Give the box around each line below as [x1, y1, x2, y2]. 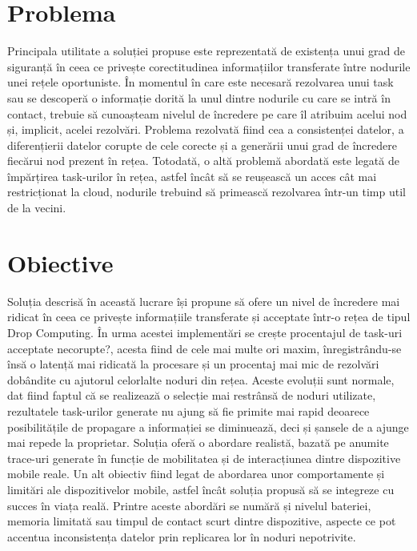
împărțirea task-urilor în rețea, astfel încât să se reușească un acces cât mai [7, 167, 377, 184]
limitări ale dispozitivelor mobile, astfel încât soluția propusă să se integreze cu [7, 481, 395, 497]
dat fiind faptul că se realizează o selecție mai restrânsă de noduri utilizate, [7, 387, 376, 404]
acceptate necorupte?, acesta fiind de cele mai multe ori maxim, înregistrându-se [7, 340, 402, 356]
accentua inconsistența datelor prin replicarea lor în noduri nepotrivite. [7, 528, 356, 545]
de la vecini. [7, 199, 66, 216]
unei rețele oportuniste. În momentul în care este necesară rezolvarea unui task [7, 74, 394, 90]
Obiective [7, 246, 114, 279]
